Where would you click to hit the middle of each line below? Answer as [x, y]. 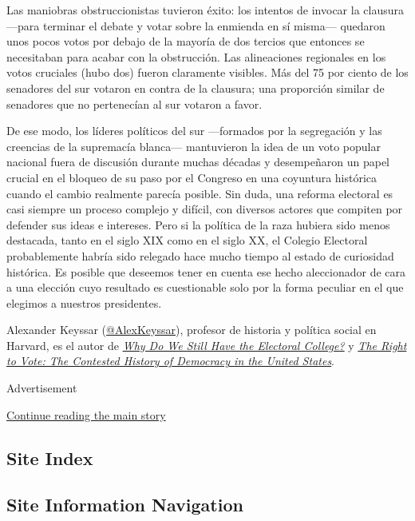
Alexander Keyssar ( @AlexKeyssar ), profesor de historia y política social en [192, 330]
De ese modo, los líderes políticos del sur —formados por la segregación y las [194, 131]
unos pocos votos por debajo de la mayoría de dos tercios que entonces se [186, 41]
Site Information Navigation [125, 505]
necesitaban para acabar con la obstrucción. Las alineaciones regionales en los [196, 56]
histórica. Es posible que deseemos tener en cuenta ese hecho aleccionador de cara [206, 271]
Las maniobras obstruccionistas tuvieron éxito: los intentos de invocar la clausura [206, 10]
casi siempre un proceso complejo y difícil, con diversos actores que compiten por [205, 209]
